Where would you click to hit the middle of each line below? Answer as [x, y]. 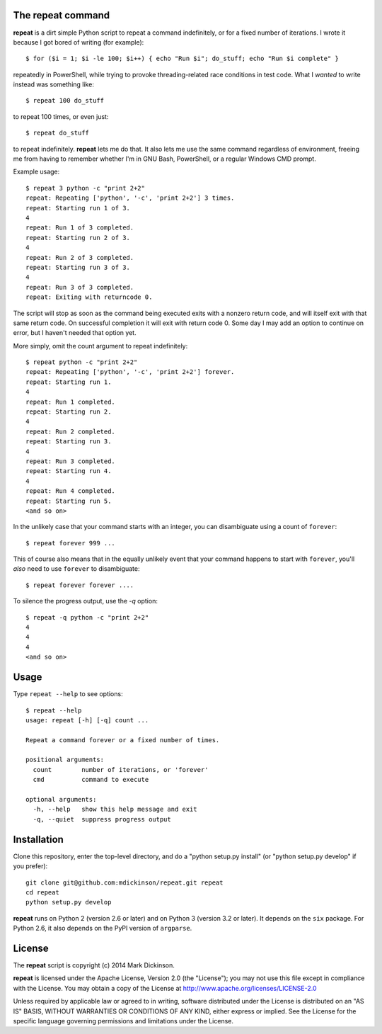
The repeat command [61, 15]
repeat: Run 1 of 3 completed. [80, 228]
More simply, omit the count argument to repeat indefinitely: [100, 346]
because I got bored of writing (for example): [79, 42]
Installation [38, 839]
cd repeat [42, 892]
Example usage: [36, 172]
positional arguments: [65, 760]
